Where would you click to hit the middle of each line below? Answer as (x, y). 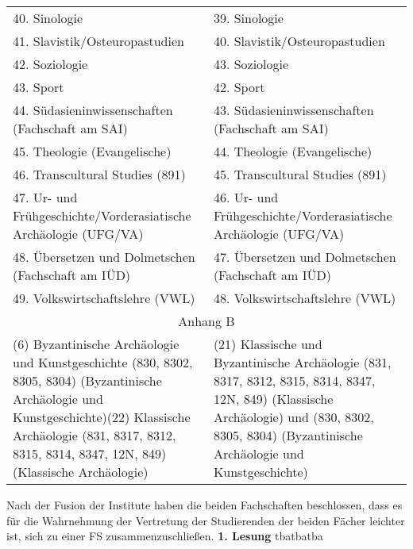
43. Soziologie (251, 64)
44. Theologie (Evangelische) (293, 151)
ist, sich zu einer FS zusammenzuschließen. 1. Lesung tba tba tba (165, 536)
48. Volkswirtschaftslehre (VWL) (305, 298)
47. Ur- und (45, 197)
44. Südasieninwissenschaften (93, 110)
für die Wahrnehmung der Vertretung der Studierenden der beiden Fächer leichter (206, 520)
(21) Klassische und (268, 344)
